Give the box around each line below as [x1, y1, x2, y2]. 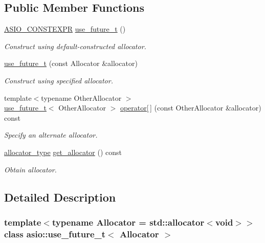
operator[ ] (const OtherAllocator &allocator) [120, 102, 261, 113]
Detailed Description [4, 189, 116, 205]
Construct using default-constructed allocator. [4, 40, 146, 51]
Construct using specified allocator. [4, 75, 113, 85]
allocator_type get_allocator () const [4, 146, 122, 157]
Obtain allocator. [4, 164, 57, 174]
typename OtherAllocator [41, 92, 122, 103]
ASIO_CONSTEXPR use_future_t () [4, 24, 126, 34]
